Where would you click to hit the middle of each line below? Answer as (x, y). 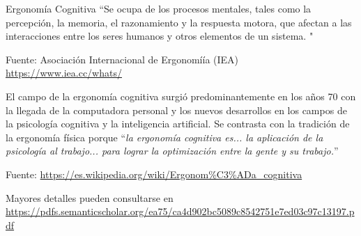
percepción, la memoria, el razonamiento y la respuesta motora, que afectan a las (179, 22)
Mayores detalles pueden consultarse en (90, 197)
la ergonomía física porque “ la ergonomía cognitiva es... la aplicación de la (164, 137)
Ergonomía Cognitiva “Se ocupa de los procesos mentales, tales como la (159, 8)
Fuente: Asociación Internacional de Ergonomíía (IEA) (122, 59)
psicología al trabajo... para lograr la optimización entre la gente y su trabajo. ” (172, 151)
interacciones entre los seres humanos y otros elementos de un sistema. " (160, 36)
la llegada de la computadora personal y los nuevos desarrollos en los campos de (176, 110)
